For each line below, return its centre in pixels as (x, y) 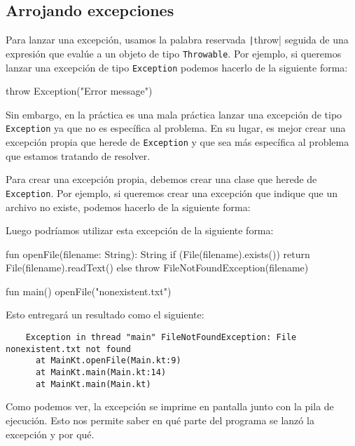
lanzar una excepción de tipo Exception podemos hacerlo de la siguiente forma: (177, 67)
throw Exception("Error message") (79, 91)
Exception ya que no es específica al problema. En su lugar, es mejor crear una (176, 128)
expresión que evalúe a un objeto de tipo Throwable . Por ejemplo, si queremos (174, 53)
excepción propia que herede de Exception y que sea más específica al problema (177, 142)
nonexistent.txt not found (68, 349)
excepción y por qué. (50, 434)
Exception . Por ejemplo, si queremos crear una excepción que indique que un (172, 192)
